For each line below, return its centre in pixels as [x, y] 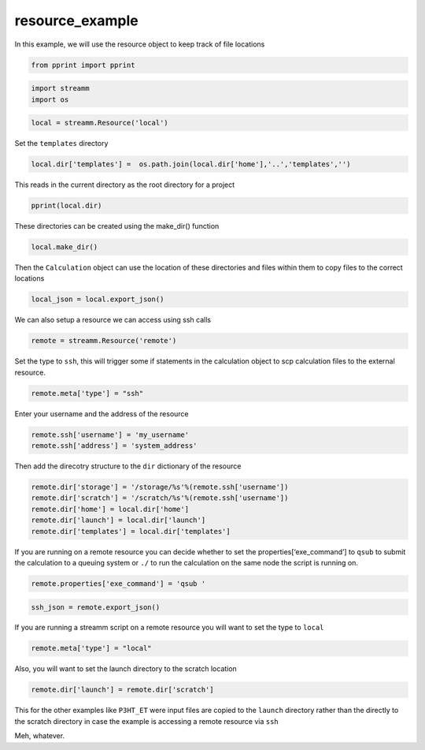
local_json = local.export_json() [98, 299]
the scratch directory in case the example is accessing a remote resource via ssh [146, 721]
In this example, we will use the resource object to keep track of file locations [140, 44]
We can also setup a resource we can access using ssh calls [113, 320]
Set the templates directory [61, 144]
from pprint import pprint [83, 65]
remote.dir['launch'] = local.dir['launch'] [118, 520]
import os [50, 99]
